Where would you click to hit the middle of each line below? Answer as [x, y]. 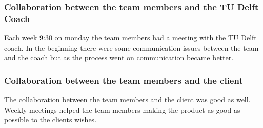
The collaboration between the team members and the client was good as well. [127, 100]
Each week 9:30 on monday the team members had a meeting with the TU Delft [130, 38]
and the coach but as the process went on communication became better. [119, 58]
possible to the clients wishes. [50, 120]
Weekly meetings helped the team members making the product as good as [122, 109]
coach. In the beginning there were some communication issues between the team [131, 47]
